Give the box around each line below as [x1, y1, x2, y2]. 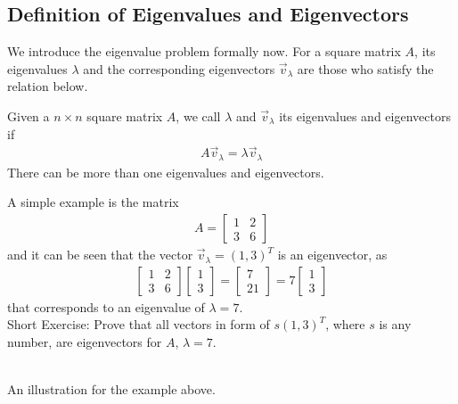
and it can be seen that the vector [7, 245, 193, 264]
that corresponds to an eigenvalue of [7, 297, 205, 316]
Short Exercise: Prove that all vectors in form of [7, 315, 270, 334]
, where [325, 315, 365, 334]
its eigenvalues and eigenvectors [279, 106, 451, 125]
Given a [7, 106, 50, 125]
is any [379, 315, 412, 334]
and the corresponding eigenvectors [83, 59, 275, 78]
